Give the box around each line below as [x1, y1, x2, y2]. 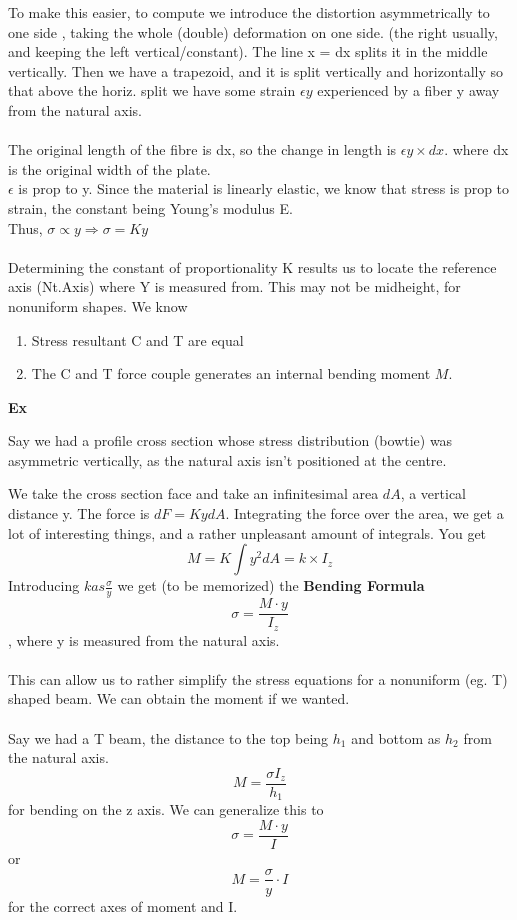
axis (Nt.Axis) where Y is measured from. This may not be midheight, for [8, 276, 461, 297]
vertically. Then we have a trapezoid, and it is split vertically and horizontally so [8, 60, 504, 81]
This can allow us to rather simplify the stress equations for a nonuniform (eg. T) [8, 668, 508, 689]
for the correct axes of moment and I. [8, 895, 238, 916]
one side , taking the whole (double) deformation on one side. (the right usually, [8, 21, 498, 42]
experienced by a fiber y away [317, 80, 500, 101]
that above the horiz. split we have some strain [8, 80, 296, 101]
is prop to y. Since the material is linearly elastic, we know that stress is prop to [18, 178, 510, 199]
